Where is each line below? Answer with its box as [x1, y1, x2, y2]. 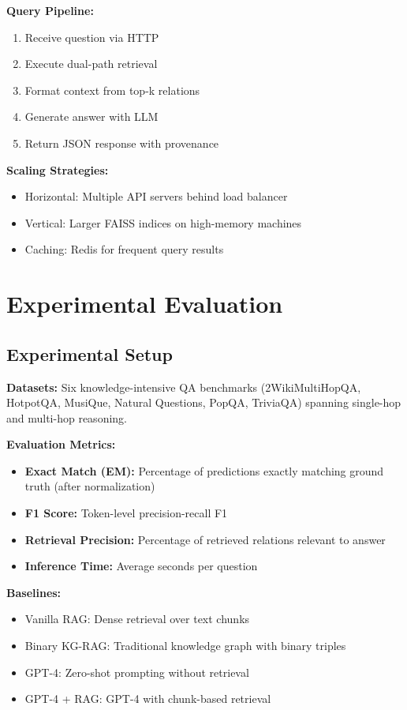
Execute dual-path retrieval [24, 55, 158, 72]
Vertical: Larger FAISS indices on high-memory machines [24, 214, 302, 231]
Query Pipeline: [6, 2, 94, 18]
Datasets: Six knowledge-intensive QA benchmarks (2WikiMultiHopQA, [6, 378, 361, 395]
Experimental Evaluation [6, 287, 283, 320]
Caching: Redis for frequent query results [24, 241, 224, 257]
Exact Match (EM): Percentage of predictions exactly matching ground [24, 462, 384, 479]
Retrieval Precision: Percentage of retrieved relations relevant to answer [24, 531, 386, 547]
